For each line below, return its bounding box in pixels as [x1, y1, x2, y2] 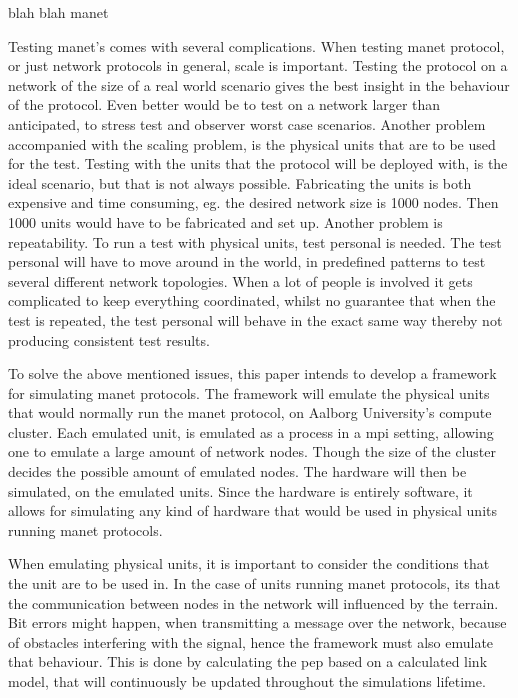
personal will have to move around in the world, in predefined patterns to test [8, 251, 486, 272]
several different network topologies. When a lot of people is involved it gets [8, 270, 473, 291]
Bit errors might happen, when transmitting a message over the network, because [8, 612, 507, 633]
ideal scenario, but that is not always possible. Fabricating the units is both [8, 172, 472, 193]
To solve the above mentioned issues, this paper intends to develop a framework [8, 363, 497, 384]
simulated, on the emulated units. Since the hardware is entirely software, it [8, 480, 473, 501]
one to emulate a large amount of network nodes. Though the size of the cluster [8, 441, 496, 462]
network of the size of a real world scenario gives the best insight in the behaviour [8, 74, 510, 95]
